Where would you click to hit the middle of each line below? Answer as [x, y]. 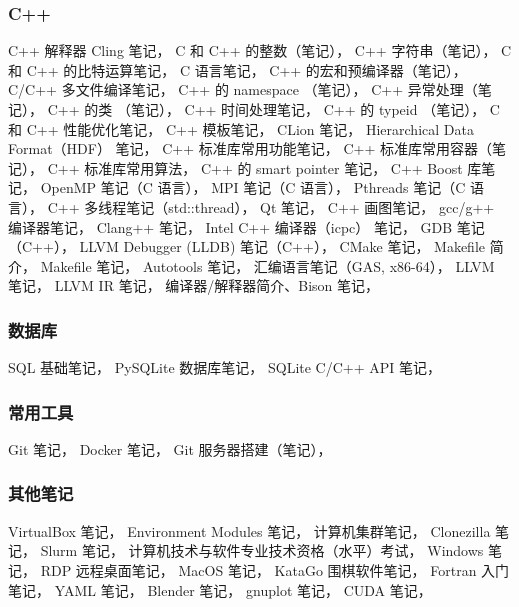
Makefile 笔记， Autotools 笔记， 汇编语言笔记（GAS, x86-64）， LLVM [267, 265]
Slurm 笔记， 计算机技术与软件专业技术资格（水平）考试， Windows [262, 550]
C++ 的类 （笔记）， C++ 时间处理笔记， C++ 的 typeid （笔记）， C [273, 109]
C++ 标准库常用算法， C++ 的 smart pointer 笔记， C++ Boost [255, 167]
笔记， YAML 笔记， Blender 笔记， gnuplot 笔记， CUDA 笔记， [220, 589]
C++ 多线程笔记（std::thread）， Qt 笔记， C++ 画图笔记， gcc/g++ [271, 206]
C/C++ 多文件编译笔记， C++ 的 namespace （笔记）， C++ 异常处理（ [243, 89]
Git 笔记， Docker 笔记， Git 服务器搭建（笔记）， [170, 448]
